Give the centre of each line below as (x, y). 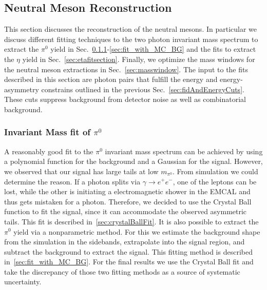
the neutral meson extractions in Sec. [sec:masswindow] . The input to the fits (126, 69)
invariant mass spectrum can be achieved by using (184, 151)
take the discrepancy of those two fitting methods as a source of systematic (122, 271)
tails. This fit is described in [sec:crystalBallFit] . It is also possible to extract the (131, 221)
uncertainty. (23, 282)
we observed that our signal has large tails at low (81, 171)
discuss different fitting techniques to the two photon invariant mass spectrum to (131, 39)
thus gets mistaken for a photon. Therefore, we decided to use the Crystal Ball (128, 201)
